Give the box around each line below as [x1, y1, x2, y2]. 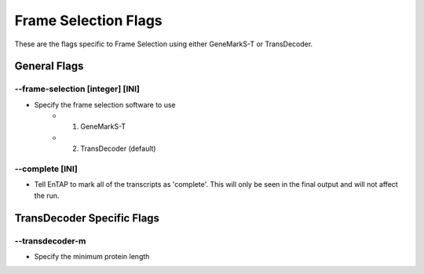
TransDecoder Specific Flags [14, 211, 160, 225]
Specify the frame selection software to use [34, 100, 176, 109]
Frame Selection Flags [14, 12, 163, 29]
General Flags [14, 60, 84, 73]
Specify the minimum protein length [34, 251, 150, 261]
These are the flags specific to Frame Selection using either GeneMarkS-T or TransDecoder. [14, 39, 313, 49]
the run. [34, 191, 60, 200]
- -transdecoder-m [14, 236, 86, 247]
